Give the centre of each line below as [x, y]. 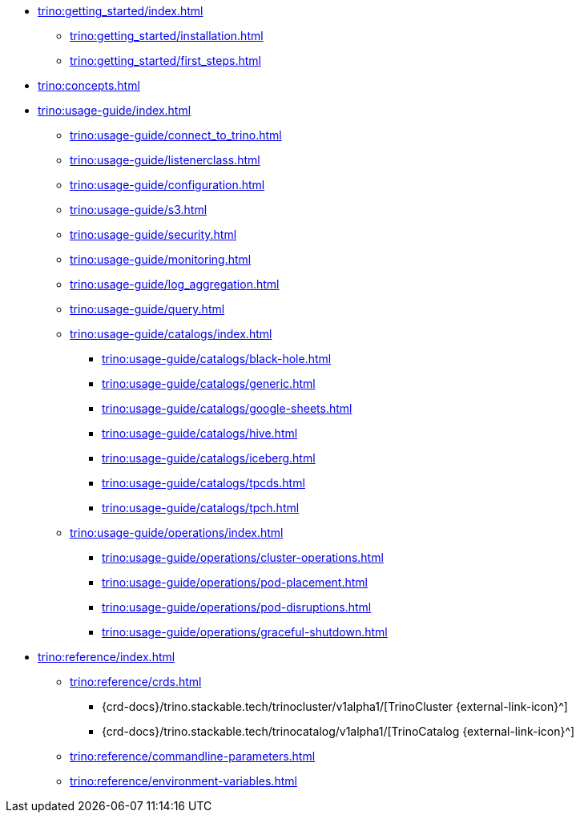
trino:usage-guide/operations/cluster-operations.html [243, 557]
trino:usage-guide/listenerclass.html [165, 160]
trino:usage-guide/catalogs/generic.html [209, 383]
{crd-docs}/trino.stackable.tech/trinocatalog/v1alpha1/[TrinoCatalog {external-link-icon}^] [338, 731]
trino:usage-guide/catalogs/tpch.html [201, 508]
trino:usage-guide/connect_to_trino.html [176, 135]
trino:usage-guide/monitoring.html [161, 259]
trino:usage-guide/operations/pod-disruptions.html [237, 607]
